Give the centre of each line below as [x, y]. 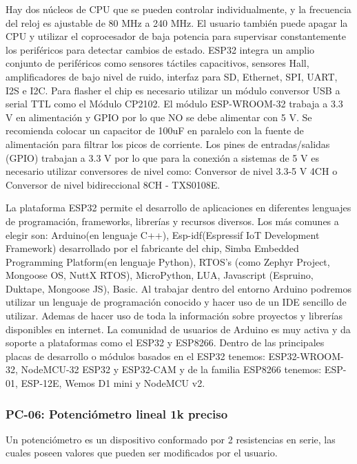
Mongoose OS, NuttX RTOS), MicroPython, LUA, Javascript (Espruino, [160, 275]
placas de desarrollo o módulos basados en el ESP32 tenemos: [135, 356]
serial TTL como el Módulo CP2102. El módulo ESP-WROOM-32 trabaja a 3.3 [174, 104]
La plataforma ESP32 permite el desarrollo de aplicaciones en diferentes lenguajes [178, 208]
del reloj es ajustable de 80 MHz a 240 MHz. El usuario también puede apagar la [177, 22]
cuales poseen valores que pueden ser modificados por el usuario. [142, 453]
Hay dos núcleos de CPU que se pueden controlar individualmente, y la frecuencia [178, 9]
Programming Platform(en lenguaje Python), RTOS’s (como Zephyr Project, [168, 261]
